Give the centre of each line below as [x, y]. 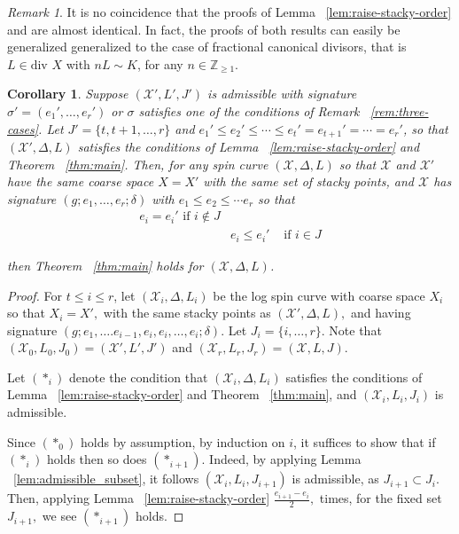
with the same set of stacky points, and [308, 181]
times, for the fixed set [381, 498]
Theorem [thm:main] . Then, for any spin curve [138, 164]
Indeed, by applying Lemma [285, 459]
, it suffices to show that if [365, 441]
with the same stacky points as [187, 313]
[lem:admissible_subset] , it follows [106, 479]
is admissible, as [335, 479]
